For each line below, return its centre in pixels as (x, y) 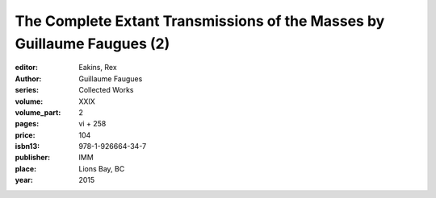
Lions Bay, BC (102, 168)
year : (24, 180)
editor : (26, 68)
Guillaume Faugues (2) (92, 43)
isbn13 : (27, 146)
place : (26, 168)
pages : (27, 124)
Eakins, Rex (98, 68)
